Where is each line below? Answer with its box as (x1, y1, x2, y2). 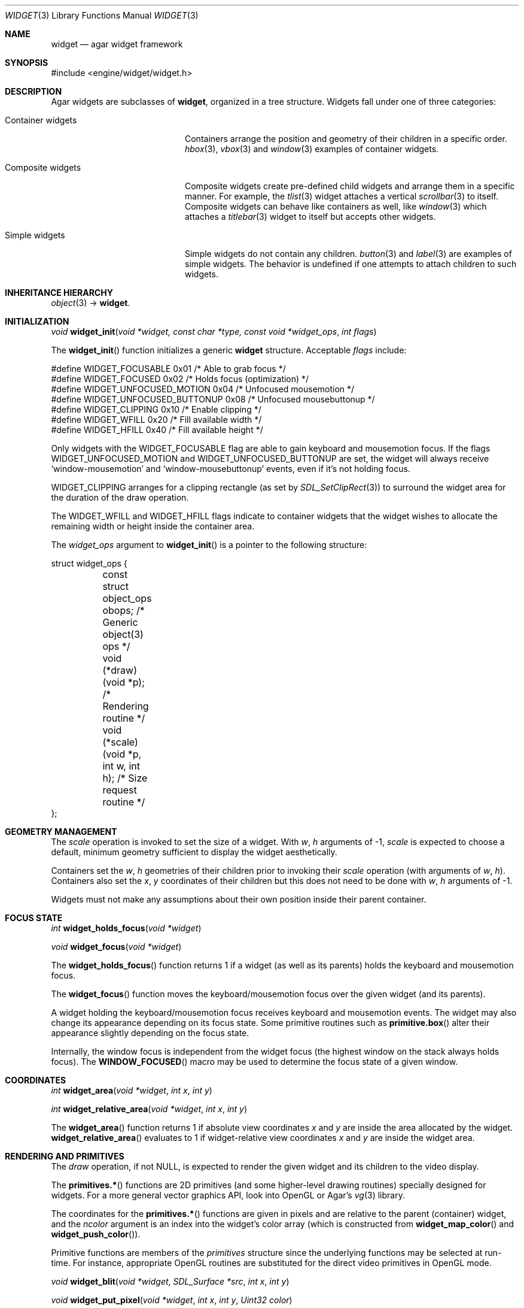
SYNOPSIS (5, 57, 48, 68)
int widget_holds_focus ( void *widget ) (51, 923, 202, 933)
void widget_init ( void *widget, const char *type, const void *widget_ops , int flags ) (51, 326, 377, 337)
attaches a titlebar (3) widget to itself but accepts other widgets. (185, 211, 436, 222)
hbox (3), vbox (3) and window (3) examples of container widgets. (185, 144, 439, 154)
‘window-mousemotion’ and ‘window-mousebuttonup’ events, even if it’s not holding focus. (51, 464, 410, 474)
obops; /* (102, 604, 145, 616)
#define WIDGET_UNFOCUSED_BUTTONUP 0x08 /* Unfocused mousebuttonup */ (51, 394, 375, 404)
